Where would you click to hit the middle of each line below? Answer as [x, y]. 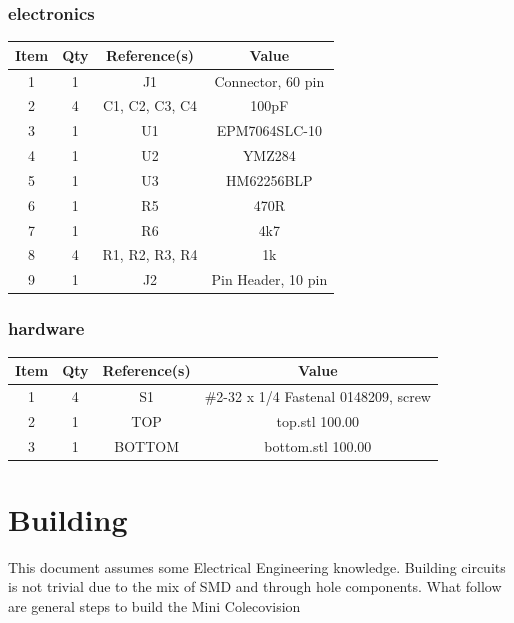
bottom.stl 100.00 [318, 445]
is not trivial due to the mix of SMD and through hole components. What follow [255, 586]
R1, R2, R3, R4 [150, 254]
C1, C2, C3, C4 [150, 105]
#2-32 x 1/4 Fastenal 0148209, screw [317, 395]
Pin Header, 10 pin [269, 279]
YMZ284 [269, 155]
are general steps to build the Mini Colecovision [154, 606]
